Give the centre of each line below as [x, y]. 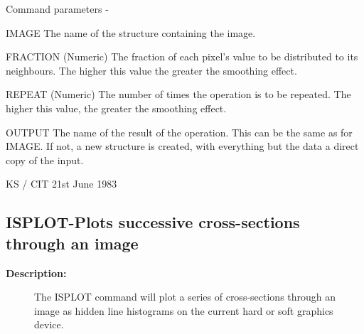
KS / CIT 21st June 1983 [61, 184]
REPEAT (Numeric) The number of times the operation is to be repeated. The [178, 94]
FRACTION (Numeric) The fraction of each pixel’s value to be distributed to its [182, 56]
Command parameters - [57, 9]
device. [49, 324]
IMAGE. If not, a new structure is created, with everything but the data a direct [182, 146]
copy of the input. [45, 160]
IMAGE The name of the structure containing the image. [131, 32]
